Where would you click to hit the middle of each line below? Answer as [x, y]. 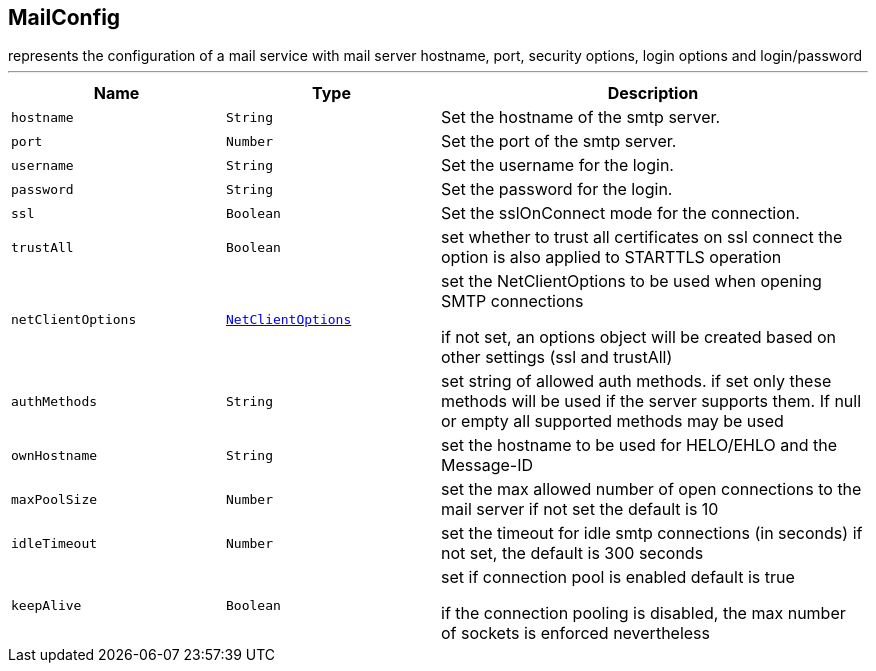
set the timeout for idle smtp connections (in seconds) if [652, 533]
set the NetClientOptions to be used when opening [631, 281]
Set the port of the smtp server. [559, 141]
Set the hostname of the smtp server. [581, 117]
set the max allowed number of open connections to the [651, 489]
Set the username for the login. [557, 165]
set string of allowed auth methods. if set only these [636, 381]
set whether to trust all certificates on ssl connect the [642, 237]
